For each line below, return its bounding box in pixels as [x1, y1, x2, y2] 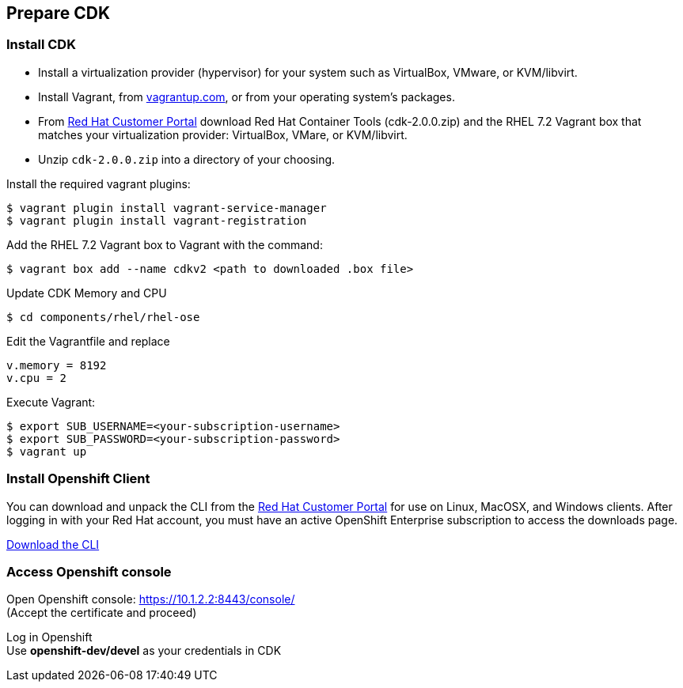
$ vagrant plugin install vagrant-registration [6, 214, 307, 227]
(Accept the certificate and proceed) [6, 606, 197, 620]
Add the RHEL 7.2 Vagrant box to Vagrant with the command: [6, 237, 323, 251]
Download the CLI [6, 537, 100, 551]
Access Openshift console [6, 563, 172, 580]
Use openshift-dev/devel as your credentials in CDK [6, 644, 282, 658]
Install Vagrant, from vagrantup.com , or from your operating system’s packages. [38, 89, 455, 104]
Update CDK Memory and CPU [6, 285, 167, 300]
